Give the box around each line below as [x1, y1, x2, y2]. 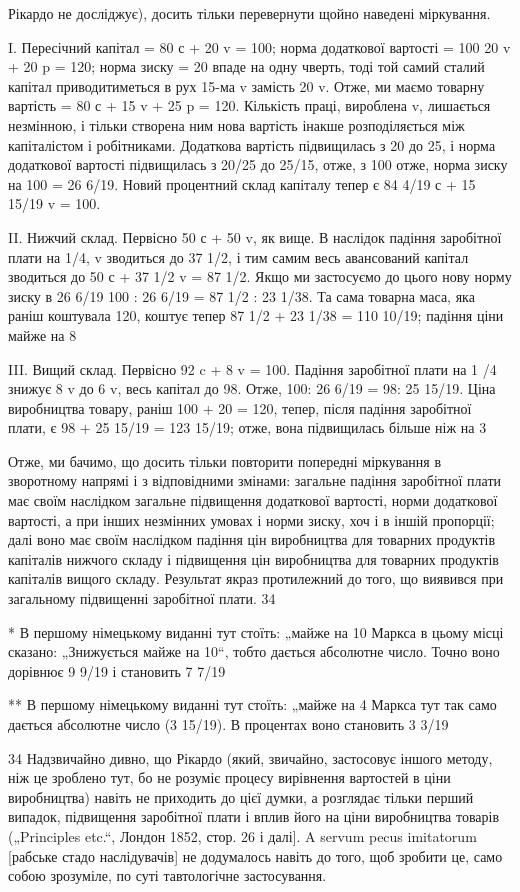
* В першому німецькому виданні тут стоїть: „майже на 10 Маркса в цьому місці [8, 621, 504, 642]
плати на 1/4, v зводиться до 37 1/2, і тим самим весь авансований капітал [8, 246, 469, 267]
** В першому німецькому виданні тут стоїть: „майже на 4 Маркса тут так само [8, 694, 497, 715]
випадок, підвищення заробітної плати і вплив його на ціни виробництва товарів [8, 806, 500, 827]
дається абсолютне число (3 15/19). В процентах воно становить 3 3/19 [8, 714, 449, 734]
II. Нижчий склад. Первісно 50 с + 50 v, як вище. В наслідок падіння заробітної [8, 226, 502, 247]
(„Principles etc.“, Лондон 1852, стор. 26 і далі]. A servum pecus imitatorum [8, 825, 477, 846]
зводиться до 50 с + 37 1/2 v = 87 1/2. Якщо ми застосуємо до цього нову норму [8, 266, 512, 287]
